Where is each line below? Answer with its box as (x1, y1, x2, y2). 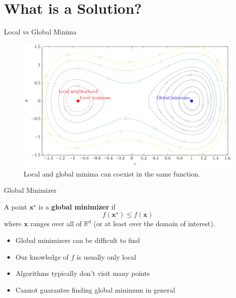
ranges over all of (30, 218, 82, 229)
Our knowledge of (15, 251, 69, 262)
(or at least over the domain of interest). (93, 218, 215, 229)
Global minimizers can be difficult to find (15, 235, 140, 245)
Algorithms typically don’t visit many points (15, 268, 150, 278)
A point (4, 201, 28, 211)
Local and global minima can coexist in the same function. (24, 168, 200, 179)
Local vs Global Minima (4, 27, 77, 37)
